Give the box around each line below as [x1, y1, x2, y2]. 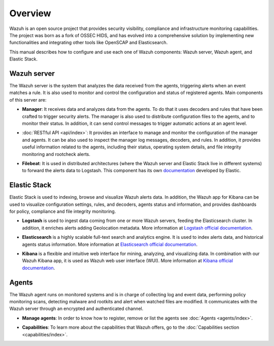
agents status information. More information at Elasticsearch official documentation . [22, 241, 198, 247]
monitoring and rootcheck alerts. [22, 151, 91, 157]
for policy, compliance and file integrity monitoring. [9, 208, 116, 214]
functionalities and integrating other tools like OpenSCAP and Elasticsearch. [9, 40, 168, 46]
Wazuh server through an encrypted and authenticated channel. [9, 305, 144, 312]
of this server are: [9, 97, 47, 103]
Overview [9, 8, 51, 19]
